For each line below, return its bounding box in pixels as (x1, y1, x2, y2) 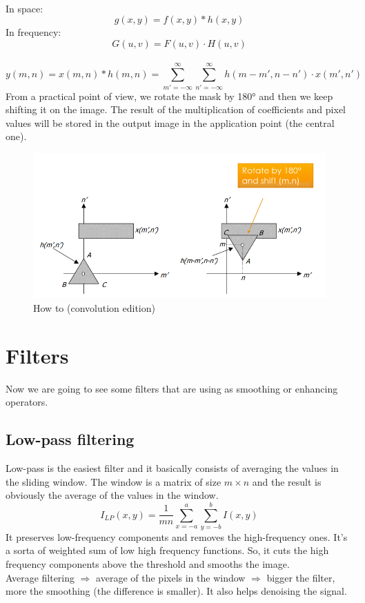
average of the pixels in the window (96, 570, 246, 584)
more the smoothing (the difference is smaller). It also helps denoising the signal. (6, 584, 347, 598)
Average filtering (6, 570, 75, 584)
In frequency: (6, 25, 61, 39)
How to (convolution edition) (33, 300, 155, 315)
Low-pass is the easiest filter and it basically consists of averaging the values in (6, 460, 339, 475)
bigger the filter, (266, 570, 335, 584)
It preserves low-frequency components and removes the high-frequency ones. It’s (6, 529, 348, 544)
